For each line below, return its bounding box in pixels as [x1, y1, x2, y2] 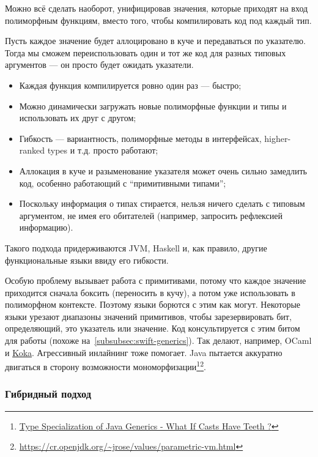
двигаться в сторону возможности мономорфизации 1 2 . [5, 359, 206, 373]
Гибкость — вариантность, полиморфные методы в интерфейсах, [19, 132, 262, 144]
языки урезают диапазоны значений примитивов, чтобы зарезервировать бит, [5, 310, 292, 322]
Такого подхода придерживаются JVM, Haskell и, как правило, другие [5, 241, 267, 254]
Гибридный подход [5, 386, 92, 401]
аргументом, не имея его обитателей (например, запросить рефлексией [19, 209, 283, 221]
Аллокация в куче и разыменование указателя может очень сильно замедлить [19, 164, 307, 177]
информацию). [19, 221, 73, 234]
